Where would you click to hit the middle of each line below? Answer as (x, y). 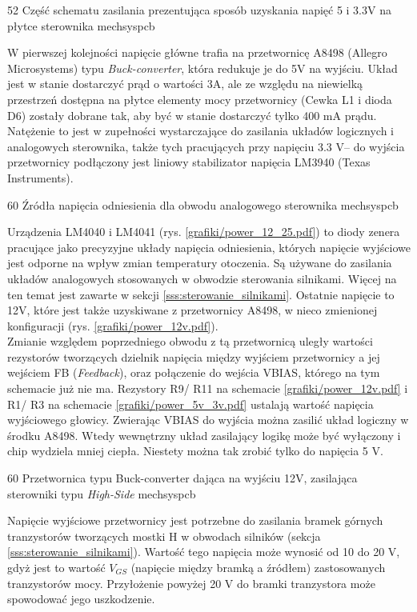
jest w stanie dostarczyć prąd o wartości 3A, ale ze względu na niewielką (185, 84)
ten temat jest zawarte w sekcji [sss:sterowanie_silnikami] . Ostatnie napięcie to (201, 294)
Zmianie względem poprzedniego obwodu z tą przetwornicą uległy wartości (190, 341)
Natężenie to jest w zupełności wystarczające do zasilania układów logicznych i (200, 131)
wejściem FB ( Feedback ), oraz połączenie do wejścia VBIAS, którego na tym (194, 372)
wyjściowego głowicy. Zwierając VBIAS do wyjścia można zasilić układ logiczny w (208, 420)
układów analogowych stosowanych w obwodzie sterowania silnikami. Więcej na (202, 278)
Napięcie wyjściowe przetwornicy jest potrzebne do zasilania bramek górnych (195, 520)
